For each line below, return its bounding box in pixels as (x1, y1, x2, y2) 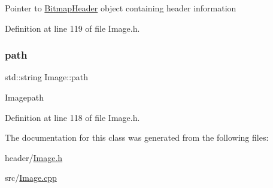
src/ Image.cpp (5, 171, 57, 184)
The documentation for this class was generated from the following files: (5, 131, 269, 144)
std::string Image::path (5, 71, 89, 83)
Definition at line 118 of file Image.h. (5, 111, 140, 123)
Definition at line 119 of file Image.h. (5, 22, 140, 34)
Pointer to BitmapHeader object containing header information (5, 2, 236, 14)
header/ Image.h (5, 151, 63, 163)
